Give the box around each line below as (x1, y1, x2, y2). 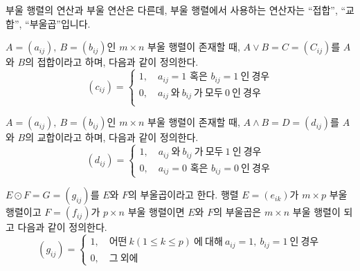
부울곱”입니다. (29, 16, 91, 30)
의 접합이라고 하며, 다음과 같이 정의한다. (25, 55, 199, 69)
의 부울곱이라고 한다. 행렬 (128, 187, 239, 202)
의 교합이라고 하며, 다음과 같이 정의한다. (25, 130, 199, 144)
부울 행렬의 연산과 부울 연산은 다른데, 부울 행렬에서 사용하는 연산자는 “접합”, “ (6, 3, 346, 17)
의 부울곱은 (213, 205, 262, 219)
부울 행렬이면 (127, 205, 185, 219)
